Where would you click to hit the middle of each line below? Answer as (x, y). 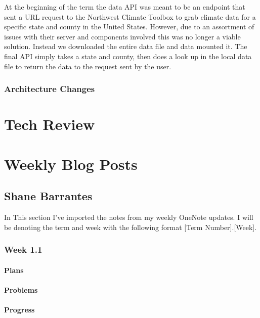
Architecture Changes (50, 89)
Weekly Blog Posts (71, 164)
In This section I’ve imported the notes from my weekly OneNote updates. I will (129, 217)
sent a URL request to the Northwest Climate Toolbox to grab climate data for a (130, 16)
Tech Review (50, 124)
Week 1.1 (23, 249)
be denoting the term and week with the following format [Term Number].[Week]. (131, 227)
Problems (21, 289)
